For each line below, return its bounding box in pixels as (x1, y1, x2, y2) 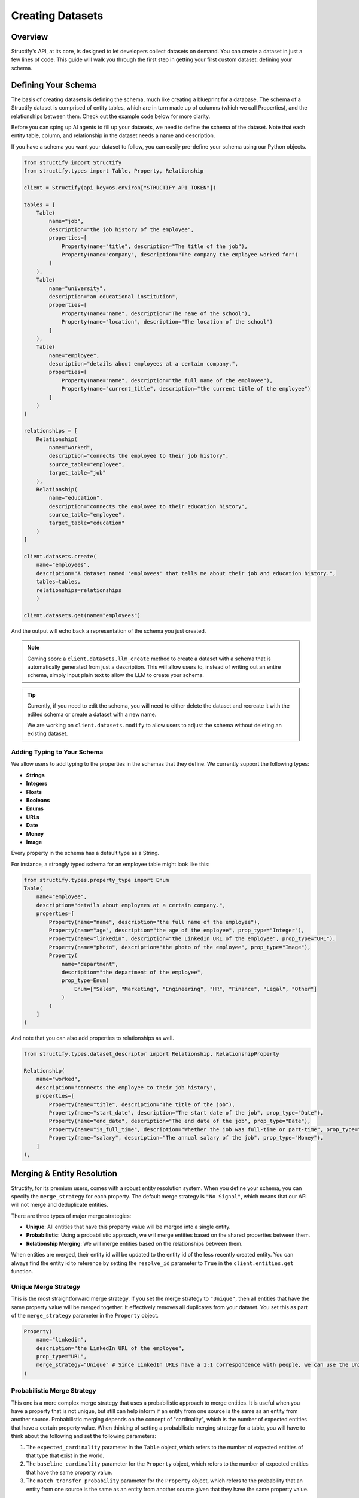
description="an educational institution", (48, 293, 179, 300)
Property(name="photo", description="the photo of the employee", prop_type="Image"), (48, 944, 311, 950)
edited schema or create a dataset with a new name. (27, 711, 157, 718)
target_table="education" (48, 520, 125, 527)
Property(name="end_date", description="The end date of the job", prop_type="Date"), (48, 1118, 311, 1125)
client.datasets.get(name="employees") (23, 612, 141, 618)
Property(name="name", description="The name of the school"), (61, 310, 251, 317)
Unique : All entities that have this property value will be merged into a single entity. (26, 1223, 231, 1231)
